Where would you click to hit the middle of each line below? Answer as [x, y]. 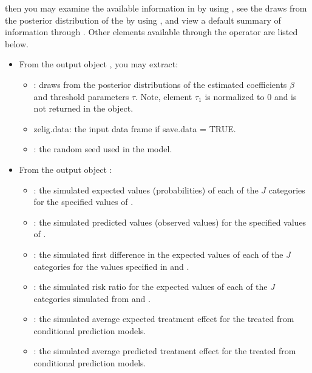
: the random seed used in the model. [103, 149]
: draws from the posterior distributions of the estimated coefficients [160, 84]
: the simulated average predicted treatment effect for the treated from [165, 351]
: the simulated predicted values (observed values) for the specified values [170, 222]
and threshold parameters [81, 96]
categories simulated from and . [92, 298]
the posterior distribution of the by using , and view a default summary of [143, 20]
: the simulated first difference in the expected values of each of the [158, 254]
